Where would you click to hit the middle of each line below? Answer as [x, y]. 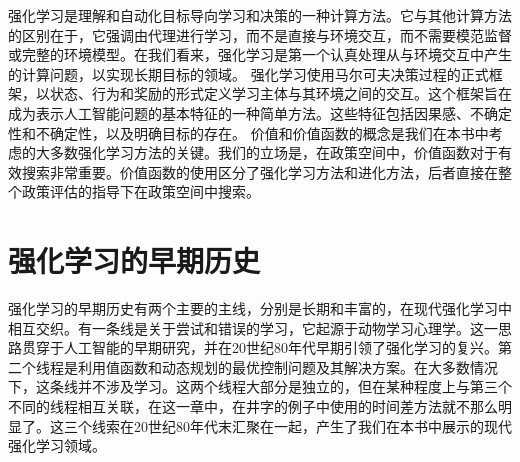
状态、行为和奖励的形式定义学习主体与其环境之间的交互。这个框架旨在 [280, 93]
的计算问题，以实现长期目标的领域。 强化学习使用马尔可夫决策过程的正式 [248, 73]
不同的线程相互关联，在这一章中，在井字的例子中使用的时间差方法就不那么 [253, 406]
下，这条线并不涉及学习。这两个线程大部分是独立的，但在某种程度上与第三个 [260, 386]
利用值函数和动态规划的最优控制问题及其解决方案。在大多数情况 [287, 366]
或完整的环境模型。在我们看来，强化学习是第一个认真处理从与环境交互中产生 [260, 54]
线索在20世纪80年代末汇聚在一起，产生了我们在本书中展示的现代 [301, 425]
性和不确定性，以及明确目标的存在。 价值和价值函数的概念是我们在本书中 [248, 132]
